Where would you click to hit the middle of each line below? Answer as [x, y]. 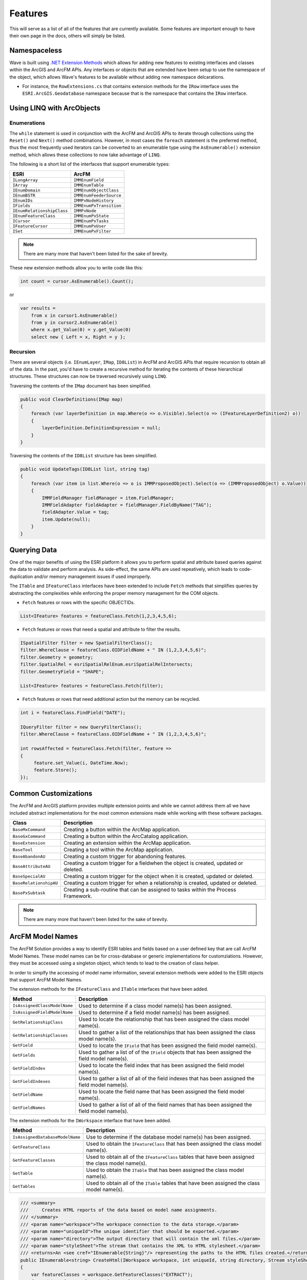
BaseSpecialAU [29, 876]
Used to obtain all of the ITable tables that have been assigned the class [173, 1183]
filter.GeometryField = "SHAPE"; [62, 671]
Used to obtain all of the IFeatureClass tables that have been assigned [170, 1157]
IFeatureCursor [30, 226]
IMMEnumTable [89, 185]
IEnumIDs [23, 200]
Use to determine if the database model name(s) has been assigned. [169, 1137]
